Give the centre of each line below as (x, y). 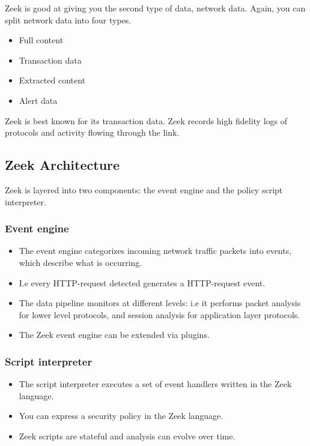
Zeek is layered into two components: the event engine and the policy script (144, 189)
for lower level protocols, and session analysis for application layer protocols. (160, 314)
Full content (41, 40)
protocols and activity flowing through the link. (92, 132)
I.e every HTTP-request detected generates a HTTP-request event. (142, 282)
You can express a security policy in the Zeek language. (121, 416)
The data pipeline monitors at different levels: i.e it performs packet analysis (160, 303)
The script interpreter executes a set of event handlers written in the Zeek (155, 384)
